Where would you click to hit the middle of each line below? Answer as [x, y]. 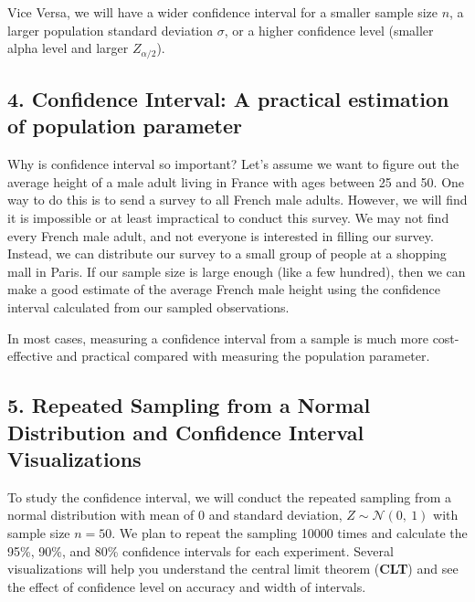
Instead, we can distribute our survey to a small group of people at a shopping [227, 253]
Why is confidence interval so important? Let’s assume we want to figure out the [233, 164]
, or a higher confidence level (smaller [329, 30]
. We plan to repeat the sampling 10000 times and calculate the [290, 532]
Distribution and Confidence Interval [186, 432]
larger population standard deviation [111, 30]
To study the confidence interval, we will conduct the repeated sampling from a [229, 496]
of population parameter [125, 126]
